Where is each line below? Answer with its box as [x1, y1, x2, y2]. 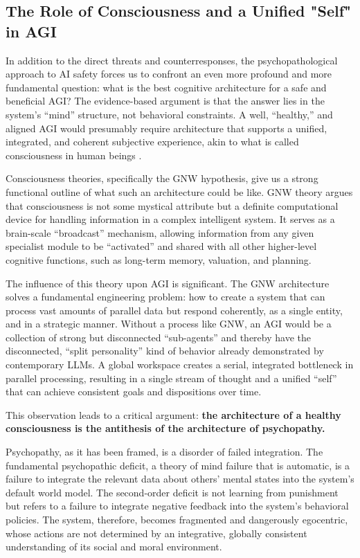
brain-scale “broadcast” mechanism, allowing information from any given [6, 225, 314, 240]
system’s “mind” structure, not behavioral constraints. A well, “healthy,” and [6, 107, 333, 121]
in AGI [6, 20, 57, 42]
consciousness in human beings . [6, 147, 142, 162]
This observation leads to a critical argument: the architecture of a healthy [6, 407, 341, 422]
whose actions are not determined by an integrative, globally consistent [6, 525, 307, 540]
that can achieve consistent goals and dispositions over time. [6, 384, 262, 399]
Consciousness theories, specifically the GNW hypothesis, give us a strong [6, 171, 318, 186]
